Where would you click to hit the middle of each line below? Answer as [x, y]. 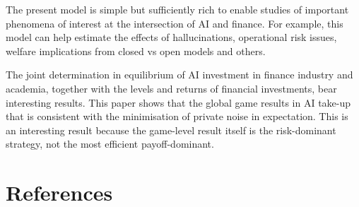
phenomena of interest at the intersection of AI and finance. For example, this [175, 23]
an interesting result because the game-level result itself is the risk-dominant [171, 130]
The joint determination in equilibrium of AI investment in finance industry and [179, 75]
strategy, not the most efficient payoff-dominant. [110, 144]
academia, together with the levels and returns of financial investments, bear [171, 88]
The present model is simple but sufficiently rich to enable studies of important [177, 9]
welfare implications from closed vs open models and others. [136, 51]
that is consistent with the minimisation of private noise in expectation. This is [177, 116]
